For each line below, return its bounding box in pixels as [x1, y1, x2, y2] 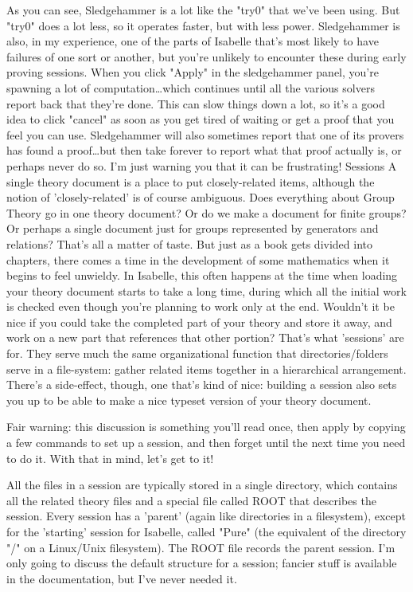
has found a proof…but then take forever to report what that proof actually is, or [6, 142, 402, 159]
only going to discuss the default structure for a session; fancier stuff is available [6, 555, 397, 571]
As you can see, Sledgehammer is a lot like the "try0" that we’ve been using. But [6, 2, 400, 18]
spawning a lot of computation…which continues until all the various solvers [6, 79, 375, 96]
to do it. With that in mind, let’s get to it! [6, 449, 214, 466]
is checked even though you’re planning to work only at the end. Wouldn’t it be [6, 298, 395, 315]
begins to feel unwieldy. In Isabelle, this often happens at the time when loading [6, 267, 398, 284]
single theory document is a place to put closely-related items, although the [6, 173, 375, 190]
